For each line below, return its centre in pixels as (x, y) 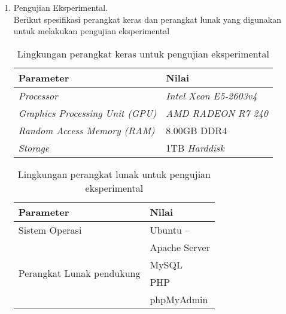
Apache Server (180, 247)
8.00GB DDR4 (197, 130)
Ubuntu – (170, 230)
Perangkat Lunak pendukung (79, 273)
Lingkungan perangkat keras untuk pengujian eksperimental (143, 53)
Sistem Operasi (50, 230)
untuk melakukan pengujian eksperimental (92, 31)
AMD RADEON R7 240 (217, 113)
